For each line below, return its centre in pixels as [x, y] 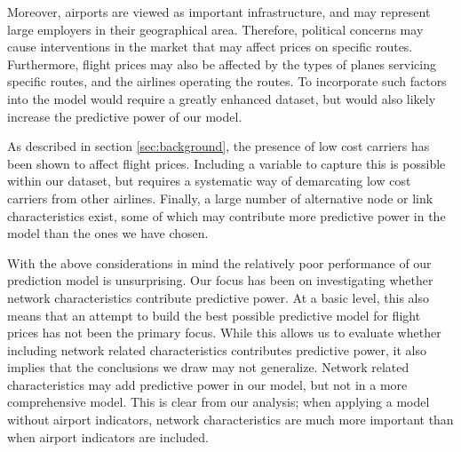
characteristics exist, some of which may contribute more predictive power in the [227, 215]
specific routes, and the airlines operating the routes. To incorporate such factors [227, 81]
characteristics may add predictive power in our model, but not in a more [207, 384]
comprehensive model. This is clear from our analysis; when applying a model [219, 402]
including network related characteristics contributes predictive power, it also [217, 349]
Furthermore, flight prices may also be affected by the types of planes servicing [222, 63]
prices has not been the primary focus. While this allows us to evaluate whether [224, 333]
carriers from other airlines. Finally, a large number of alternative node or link [220, 198]
